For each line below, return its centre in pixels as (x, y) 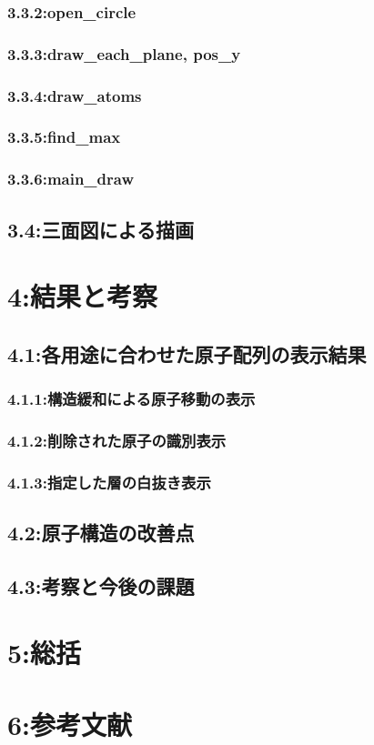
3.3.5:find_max (64, 137)
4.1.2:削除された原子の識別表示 (117, 440)
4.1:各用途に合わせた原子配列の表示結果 (187, 353)
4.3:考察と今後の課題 (101, 585)
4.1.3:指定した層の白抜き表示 (109, 482)
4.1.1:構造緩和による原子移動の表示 (131, 399)
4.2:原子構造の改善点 (101, 533)
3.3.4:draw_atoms (75, 95)
